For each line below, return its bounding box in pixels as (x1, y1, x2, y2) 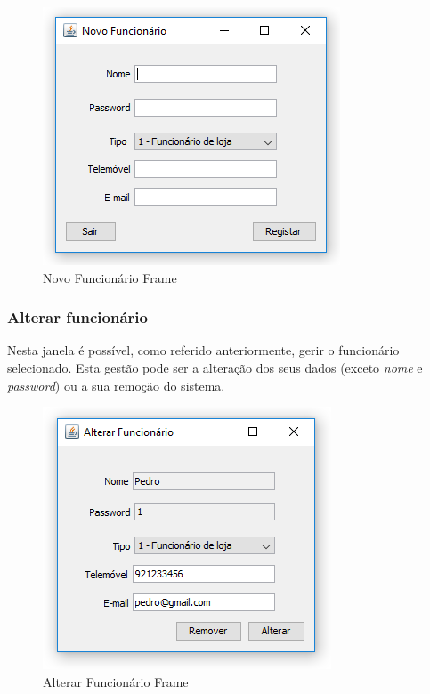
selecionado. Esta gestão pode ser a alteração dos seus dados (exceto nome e (7, 359, 423, 376)
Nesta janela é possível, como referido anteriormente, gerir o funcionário (7, 341, 400, 359)
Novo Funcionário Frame (43, 268, 177, 286)
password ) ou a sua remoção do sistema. (7, 375, 225, 394)
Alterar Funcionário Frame (43, 672, 189, 690)
